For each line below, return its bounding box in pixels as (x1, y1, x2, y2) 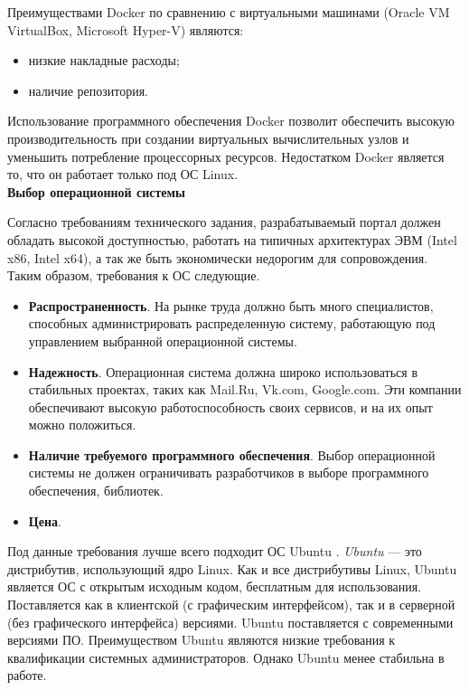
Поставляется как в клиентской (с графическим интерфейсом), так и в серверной (7, 595, 455, 614)
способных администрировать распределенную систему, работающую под (28, 314, 436, 333)
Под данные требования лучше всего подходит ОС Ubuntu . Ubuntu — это (7, 542, 422, 561)
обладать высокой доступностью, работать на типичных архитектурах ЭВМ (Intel (7, 230, 457, 249)
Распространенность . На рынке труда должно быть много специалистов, (28, 296, 434, 315)
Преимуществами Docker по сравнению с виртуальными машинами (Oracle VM (7, 3, 450, 21)
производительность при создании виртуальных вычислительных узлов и (7, 128, 409, 147)
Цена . (28, 511, 61, 530)
